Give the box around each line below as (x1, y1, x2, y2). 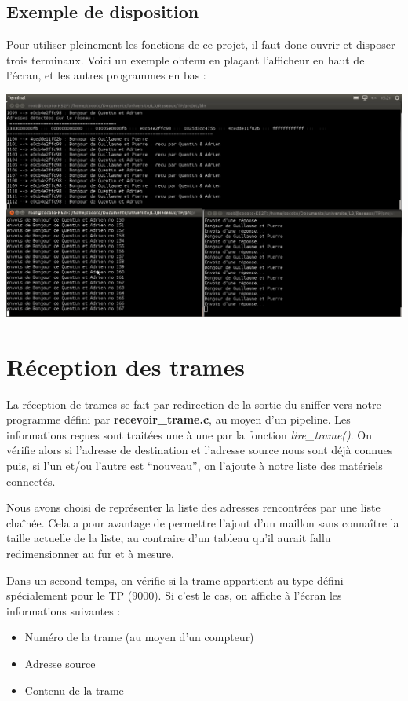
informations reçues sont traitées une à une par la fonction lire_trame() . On (6, 426, 373, 442)
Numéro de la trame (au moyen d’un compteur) (24, 629, 254, 645)
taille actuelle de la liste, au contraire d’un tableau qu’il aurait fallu (6, 530, 331, 546)
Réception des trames (6, 350, 245, 382)
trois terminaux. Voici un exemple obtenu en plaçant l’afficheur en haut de (6, 51, 365, 68)
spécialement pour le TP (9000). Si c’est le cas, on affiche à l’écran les (6, 587, 342, 604)
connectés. (6, 472, 56, 489)
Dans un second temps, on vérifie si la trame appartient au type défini (6, 571, 344, 588)
